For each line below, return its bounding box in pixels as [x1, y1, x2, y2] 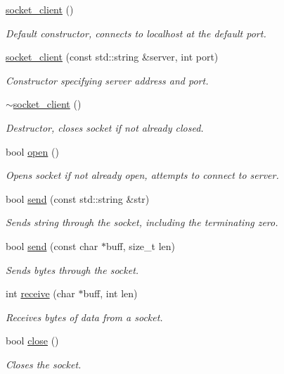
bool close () [6, 333, 59, 348]
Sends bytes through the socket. [6, 262, 139, 277]
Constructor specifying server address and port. [6, 73, 209, 87]
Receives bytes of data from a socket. [6, 309, 163, 324]
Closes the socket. [6, 356, 82, 371]
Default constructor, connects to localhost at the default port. [6, 25, 266, 40]
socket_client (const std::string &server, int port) [6, 49, 219, 64]
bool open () [6, 144, 59, 158]
